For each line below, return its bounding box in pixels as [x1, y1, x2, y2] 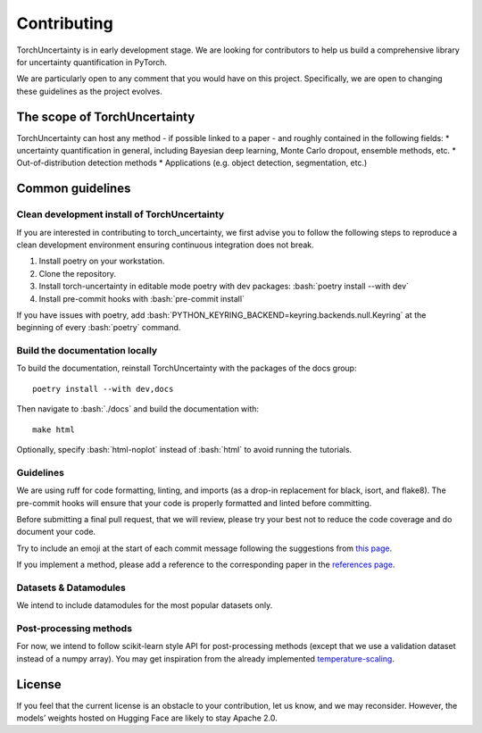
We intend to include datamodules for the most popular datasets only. [16, 600, 273, 611]
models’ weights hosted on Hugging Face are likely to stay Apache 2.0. [16, 712, 278, 723]
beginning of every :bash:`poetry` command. [16, 322, 181, 333]
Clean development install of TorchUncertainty [16, 208, 225, 221]
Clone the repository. [38, 268, 116, 279]
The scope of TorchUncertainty [16, 109, 195, 124]
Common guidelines [16, 181, 131, 196]
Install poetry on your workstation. [38, 255, 165, 267]
